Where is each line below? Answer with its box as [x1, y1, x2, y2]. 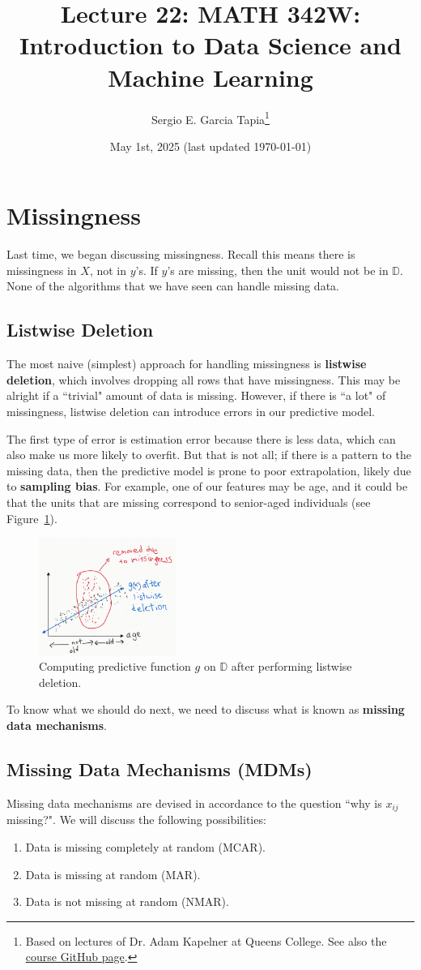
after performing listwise [231, 658, 352, 675]
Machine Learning [108, 60, 313, 93]
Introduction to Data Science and [19, 28, 402, 62]
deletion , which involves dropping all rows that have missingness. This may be [6, 371, 401, 388]
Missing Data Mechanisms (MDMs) [6, 757, 313, 782]
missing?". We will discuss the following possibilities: [6, 811, 266, 828]
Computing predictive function [39, 658, 191, 675]
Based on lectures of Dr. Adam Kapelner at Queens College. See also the [25, 932, 387, 949]
